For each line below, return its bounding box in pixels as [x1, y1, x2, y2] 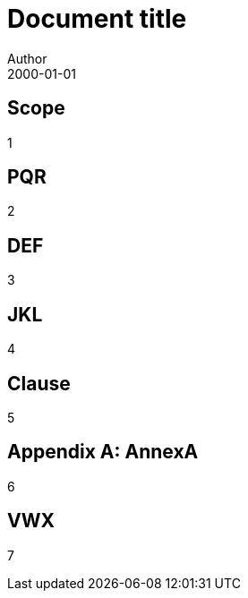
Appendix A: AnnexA [7, 440, 199, 464]
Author [7, 50, 47, 66]
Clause [7, 372, 71, 395]
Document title [7, 4, 187, 34]
